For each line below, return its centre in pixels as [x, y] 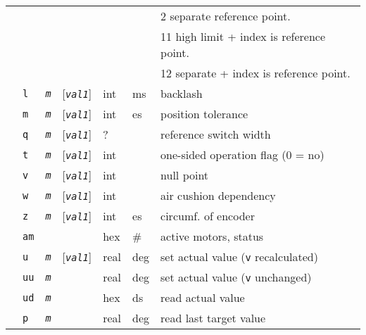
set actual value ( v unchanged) [236, 277]
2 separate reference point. [226, 16]
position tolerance [204, 114]
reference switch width [216, 134]
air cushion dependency [218, 195]
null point [185, 175]
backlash [182, 93]
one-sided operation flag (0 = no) [242, 154]
